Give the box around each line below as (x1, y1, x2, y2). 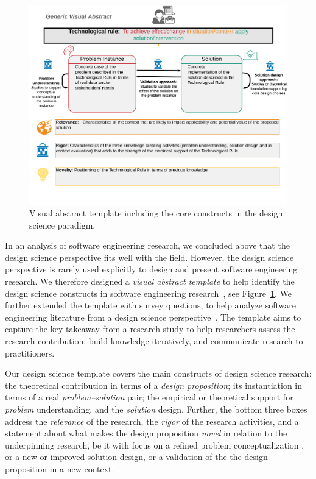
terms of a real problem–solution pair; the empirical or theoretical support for (5, 391, 293, 403)
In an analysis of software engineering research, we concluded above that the (5, 239, 290, 252)
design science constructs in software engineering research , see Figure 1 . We (5, 286, 292, 299)
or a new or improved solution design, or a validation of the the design (5, 450, 268, 463)
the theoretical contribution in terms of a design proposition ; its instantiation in (5, 378, 303, 391)
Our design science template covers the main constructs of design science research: (5, 367, 312, 380)
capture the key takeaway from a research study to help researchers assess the (5, 322, 295, 335)
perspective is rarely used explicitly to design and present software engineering (5, 263, 298, 275)
